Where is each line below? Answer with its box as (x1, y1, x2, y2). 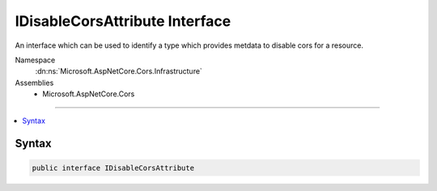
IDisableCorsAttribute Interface (15, 12, 231, 30)
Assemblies (15, 78, 54, 87)
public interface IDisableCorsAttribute (32, 163, 194, 172)
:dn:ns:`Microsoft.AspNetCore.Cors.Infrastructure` (35, 66, 202, 76)
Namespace (15, 55, 56, 65)
